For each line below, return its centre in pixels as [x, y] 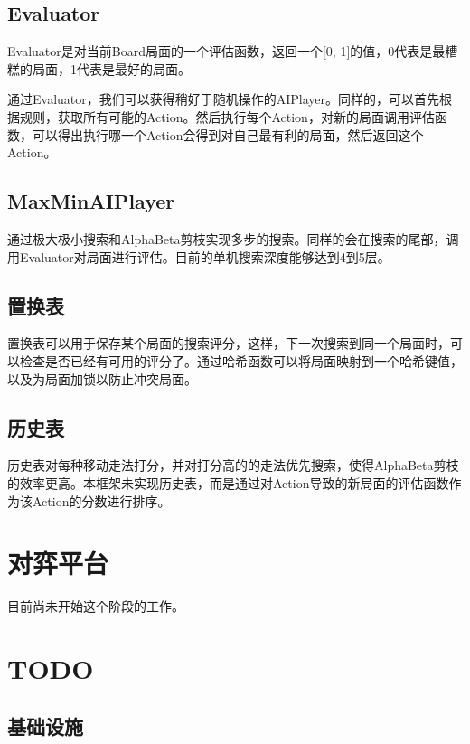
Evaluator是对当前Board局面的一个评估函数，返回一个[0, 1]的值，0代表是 [220, 51]
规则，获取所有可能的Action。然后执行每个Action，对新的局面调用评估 [227, 116]
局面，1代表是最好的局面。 [111, 68]
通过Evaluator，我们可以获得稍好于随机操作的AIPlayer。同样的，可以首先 [224, 99]
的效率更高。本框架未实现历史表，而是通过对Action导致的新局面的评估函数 [228, 482]
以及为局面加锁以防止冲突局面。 [102, 378]
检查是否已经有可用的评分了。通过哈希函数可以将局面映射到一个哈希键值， [241, 360]
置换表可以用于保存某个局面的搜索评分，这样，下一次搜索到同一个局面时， [229, 343]
